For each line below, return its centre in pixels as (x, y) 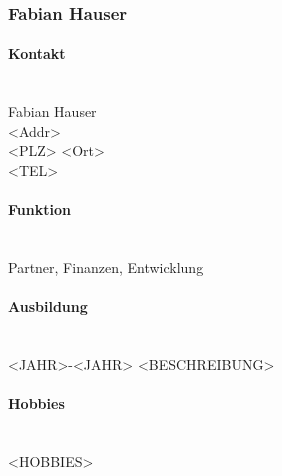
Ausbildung (48, 306)
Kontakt (37, 53)
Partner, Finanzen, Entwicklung (106, 267)
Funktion (39, 209)
